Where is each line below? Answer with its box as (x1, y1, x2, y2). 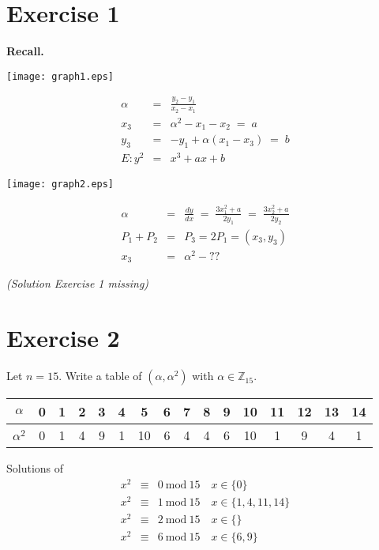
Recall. (6, 43, 44, 59)
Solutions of (6, 460, 64, 477)
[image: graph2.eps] (6, 179, 114, 190)
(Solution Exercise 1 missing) (6, 275, 149, 292)
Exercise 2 (6, 322, 120, 354)
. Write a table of (58, 367, 142, 384)
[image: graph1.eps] (6, 70, 114, 82)
